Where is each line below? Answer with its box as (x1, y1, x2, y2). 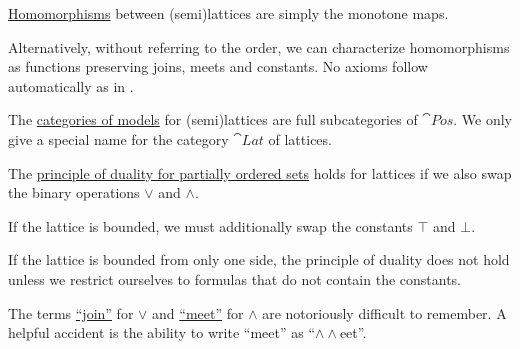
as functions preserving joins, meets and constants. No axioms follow (8, 56, 428, 77)
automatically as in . (8, 75, 134, 96)
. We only (453, 109, 512, 130)
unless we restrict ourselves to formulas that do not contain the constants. (8, 268, 462, 289)
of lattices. (268, 128, 332, 149)
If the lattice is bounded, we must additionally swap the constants (8, 215, 413, 236)
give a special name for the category (8, 128, 229, 149)
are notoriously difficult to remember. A (262, 302, 507, 323)
